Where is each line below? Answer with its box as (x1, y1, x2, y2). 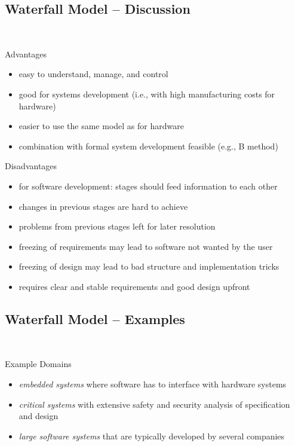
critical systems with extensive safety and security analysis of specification (19, 398, 290, 410)
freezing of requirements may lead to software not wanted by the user (19, 240, 273, 252)
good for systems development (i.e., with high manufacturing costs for (19, 87, 275, 100)
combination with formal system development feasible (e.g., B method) (19, 139, 278, 152)
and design (19, 410, 59, 422)
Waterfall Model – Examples (5, 309, 185, 328)
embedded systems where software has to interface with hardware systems (19, 377, 287, 390)
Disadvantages (5, 160, 57, 172)
